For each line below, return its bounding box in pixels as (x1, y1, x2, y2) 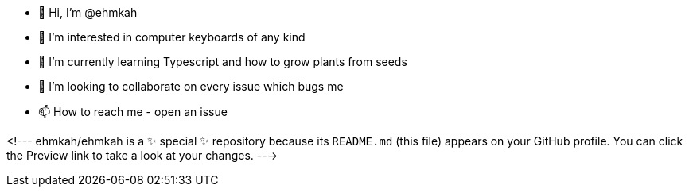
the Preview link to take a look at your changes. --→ (6, 149, 278, 162)
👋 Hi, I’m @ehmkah (38, 6, 138, 19)
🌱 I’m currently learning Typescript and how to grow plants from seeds (38, 55, 407, 68)
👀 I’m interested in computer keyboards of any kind (38, 30, 306, 44)
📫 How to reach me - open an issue (38, 105, 228, 118)
